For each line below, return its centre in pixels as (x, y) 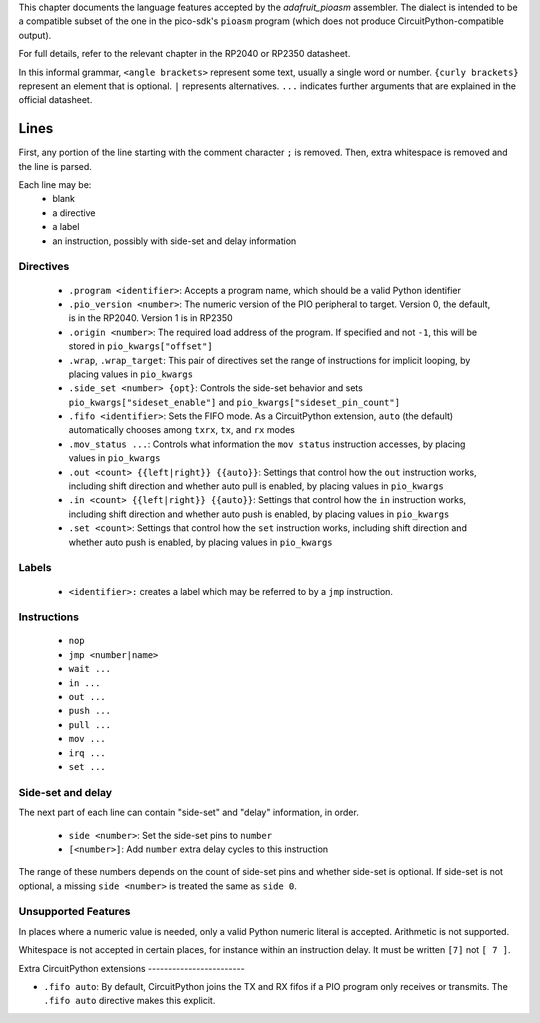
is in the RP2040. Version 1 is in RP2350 (151, 318)
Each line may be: (55, 185)
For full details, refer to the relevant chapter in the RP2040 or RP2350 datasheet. (184, 54)
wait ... (90, 669)
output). (35, 35)
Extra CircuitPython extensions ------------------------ (131, 968)
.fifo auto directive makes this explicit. (129, 1001)
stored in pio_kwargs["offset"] (141, 346)
